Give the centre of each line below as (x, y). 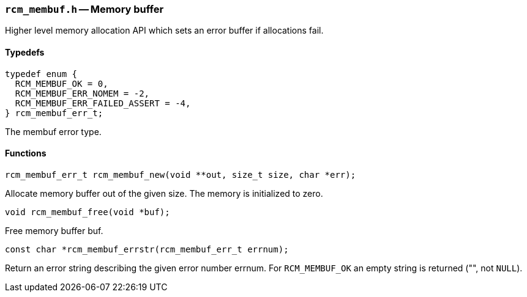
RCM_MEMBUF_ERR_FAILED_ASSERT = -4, (103, 103)
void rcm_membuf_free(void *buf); (88, 212)
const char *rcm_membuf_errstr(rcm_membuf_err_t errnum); (147, 249)
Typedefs (25, 52)
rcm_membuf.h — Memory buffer (84, 9)
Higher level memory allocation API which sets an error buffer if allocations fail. (164, 31)
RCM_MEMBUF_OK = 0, (62, 83)
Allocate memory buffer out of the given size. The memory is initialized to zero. (164, 193)
